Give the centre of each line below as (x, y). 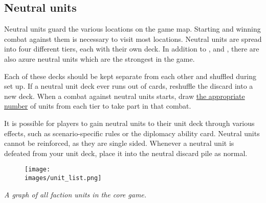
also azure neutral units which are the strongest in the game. (99, 58)
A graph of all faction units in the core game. (75, 194)
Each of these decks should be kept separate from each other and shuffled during (130, 76)
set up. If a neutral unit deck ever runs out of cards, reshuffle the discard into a (129, 86)
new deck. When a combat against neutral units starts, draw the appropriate (125, 96)
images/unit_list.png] (63, 178)
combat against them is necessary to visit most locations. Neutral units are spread (133, 39)
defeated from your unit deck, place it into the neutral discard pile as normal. (126, 153)
